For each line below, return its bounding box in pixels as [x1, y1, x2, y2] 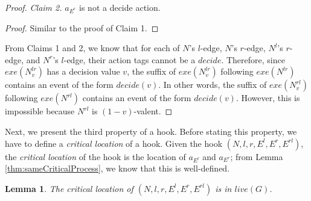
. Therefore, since [221, 53, 285, 66]
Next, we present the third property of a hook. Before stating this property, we [5, 125, 297, 137]
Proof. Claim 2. [5, 1, 62, 13]
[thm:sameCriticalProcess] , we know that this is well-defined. [5, 162, 230, 175]
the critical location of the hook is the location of [5, 150, 186, 162]
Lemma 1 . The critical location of [5, 182, 133, 194]
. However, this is [236, 91, 300, 104]
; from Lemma [230, 150, 283, 162]
